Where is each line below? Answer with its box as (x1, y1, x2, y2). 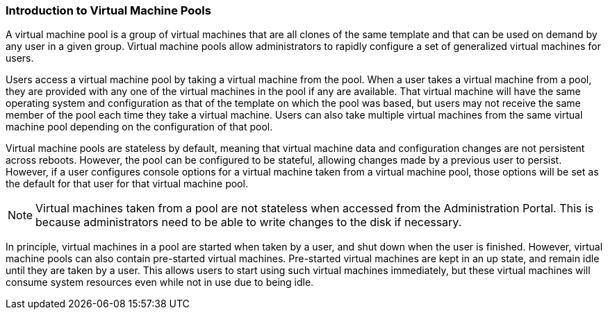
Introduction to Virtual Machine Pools (6, 3, 211, 17)
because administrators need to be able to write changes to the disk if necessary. (35, 215, 462, 230)
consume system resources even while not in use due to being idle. (6, 276, 314, 289)
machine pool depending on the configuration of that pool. (6, 121, 273, 133)
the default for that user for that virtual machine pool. (6, 178, 248, 190)
